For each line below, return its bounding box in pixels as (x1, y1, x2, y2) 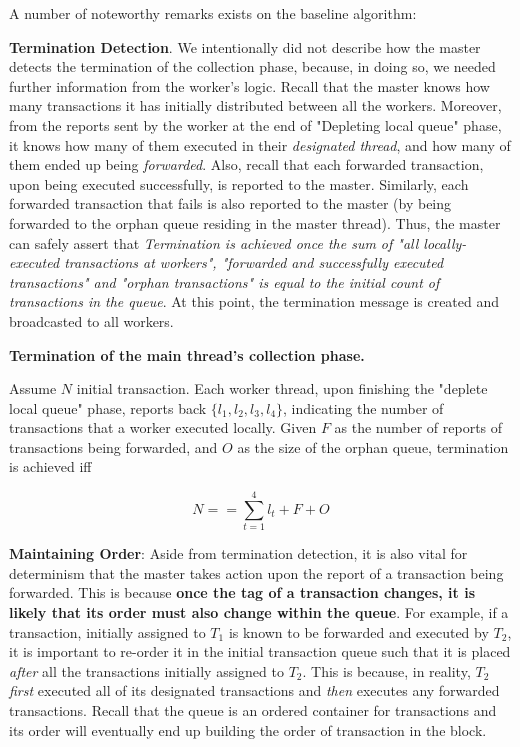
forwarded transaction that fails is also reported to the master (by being (9, 193, 452, 214)
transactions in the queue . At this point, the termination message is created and (9, 291, 500, 312)
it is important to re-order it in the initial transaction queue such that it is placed (9, 641, 511, 662)
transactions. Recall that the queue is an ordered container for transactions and (9, 699, 497, 720)
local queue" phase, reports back (9, 397, 207, 418)
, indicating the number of (283, 397, 444, 418)
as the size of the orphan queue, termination (237, 436, 509, 457)
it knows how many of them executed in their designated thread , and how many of (9, 134, 511, 155)
